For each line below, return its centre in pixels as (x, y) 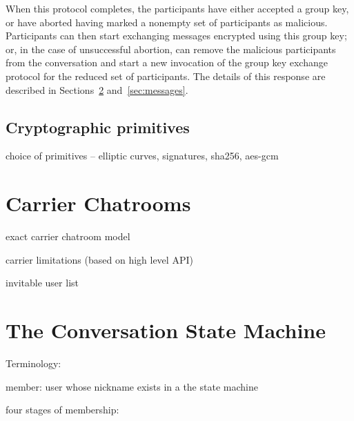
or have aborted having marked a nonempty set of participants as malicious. (167, 22)
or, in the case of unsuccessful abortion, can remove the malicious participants (171, 49)
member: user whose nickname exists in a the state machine (132, 386)
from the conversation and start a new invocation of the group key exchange (167, 62)
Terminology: (33, 363)
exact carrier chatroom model (68, 236)
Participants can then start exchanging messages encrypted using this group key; (176, 36)
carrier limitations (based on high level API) (99, 259)
